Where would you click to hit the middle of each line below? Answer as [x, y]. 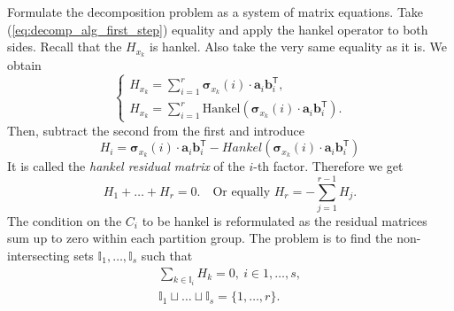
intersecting [38, 256]
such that [167, 256]
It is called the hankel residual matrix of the [126, 166]
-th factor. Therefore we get [328, 166]
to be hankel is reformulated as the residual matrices [285, 220]
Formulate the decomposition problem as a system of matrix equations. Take [215, 12]
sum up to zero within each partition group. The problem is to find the [200, 238]
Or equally [242, 192]
